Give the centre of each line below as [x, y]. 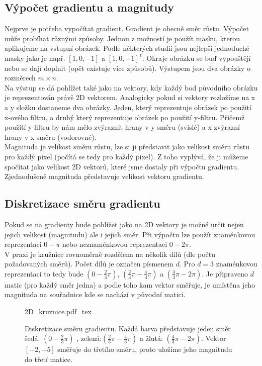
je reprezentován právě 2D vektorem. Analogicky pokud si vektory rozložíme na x [130, 97]
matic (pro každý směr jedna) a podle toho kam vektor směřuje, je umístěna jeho [130, 284]
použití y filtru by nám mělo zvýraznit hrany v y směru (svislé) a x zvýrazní [122, 127]
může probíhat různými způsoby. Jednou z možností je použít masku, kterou [122, 38]
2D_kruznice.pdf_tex [58, 311]
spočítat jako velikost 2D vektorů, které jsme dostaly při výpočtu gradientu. [122, 166]
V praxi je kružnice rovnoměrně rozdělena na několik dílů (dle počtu [110, 254]
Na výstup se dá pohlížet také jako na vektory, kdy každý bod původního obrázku [131, 87]
